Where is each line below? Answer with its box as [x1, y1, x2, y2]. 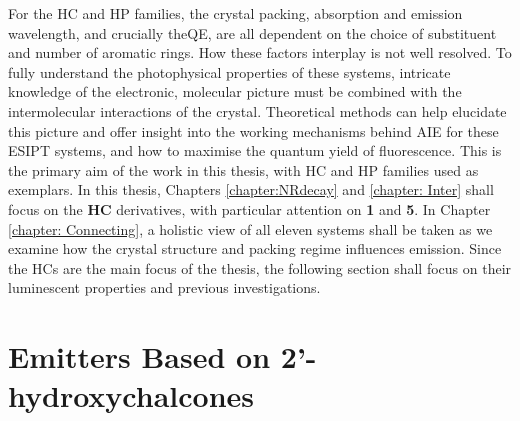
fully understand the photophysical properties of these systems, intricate [8, 61, 451, 82]
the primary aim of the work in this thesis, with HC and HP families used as [8, 159, 479, 180]
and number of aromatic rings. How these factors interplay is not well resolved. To [8, 42, 512, 63]
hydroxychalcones [8, 375, 255, 416]
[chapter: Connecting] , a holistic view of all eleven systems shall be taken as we [8, 218, 493, 239]
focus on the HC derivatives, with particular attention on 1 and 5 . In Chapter [8, 198, 491, 219]
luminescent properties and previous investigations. [8, 277, 321, 298]
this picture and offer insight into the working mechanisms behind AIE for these [8, 120, 499, 141]
